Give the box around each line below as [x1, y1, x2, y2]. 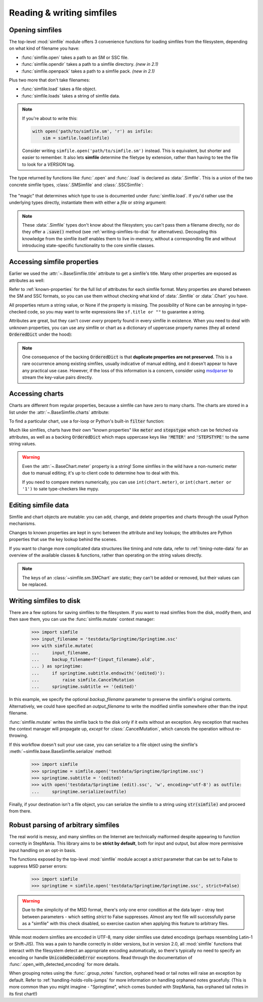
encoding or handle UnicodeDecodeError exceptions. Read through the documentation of [9, 954, 192, 960]
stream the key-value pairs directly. [22, 374, 93, 380]
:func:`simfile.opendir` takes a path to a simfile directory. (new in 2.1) [21, 61, 158, 67]
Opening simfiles [9, 26, 62, 34]
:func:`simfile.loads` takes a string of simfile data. [21, 93, 120, 98]
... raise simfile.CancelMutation [31, 677, 134, 683]
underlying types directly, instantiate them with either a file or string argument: [9, 200, 167, 206]
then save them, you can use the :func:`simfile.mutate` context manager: [9, 617, 155, 622]
